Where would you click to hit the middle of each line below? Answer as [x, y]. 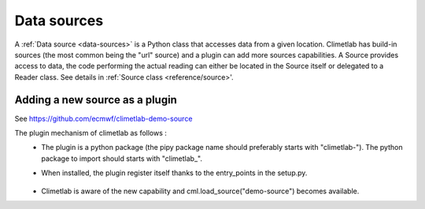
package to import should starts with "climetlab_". [122, 159]
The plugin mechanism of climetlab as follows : [91, 133]
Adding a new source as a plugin [96, 100]
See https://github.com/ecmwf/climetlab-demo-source [103, 118]
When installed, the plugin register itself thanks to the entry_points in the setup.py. [174, 173]
